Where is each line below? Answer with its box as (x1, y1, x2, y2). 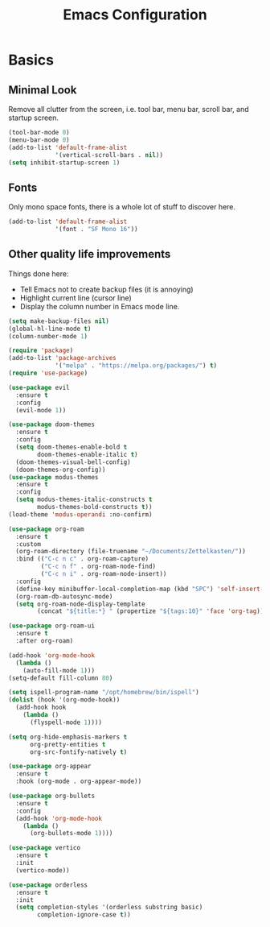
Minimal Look (8, 83, 77, 97)
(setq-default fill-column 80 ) (8, 674, 113, 682)
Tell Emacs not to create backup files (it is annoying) (19, 284, 194, 294)
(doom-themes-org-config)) (15, 466, 106, 474)
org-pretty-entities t (29, 740, 106, 748)
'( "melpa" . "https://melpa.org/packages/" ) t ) (55, 362, 218, 370)
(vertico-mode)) (15, 866, 70, 875)
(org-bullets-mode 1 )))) (29, 830, 113, 838)
